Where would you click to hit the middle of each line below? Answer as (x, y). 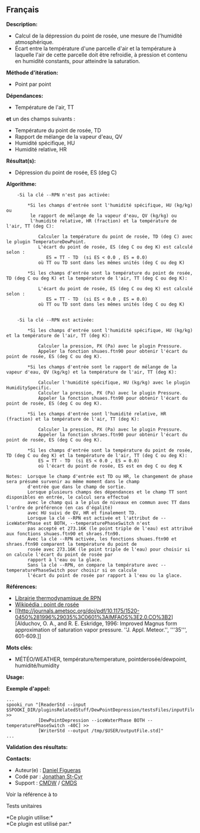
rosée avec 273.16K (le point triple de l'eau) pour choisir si (109, 549)
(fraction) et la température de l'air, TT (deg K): (73, 419)
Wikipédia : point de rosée (47, 604)
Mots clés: (19, 647)
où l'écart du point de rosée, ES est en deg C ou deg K (110, 466)
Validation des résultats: (37, 747)
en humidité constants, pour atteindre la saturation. (77, 61)
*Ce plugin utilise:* (30, 817)
